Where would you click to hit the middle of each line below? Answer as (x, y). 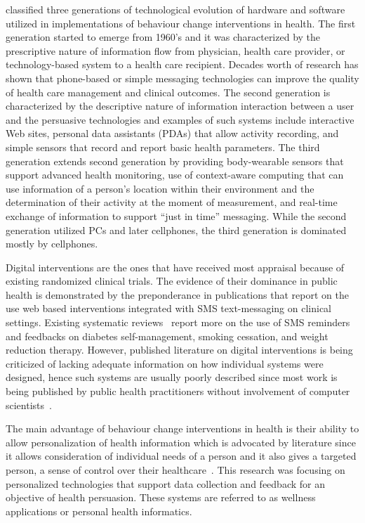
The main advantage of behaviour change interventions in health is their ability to (182, 428)
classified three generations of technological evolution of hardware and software (175, 9)
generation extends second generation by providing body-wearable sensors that (175, 161)
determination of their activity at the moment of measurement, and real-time (172, 202)
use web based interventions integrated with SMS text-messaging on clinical (169, 308)
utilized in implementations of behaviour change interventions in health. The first (181, 23)
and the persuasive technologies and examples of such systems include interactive (180, 119)
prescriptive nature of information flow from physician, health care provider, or (175, 50)
